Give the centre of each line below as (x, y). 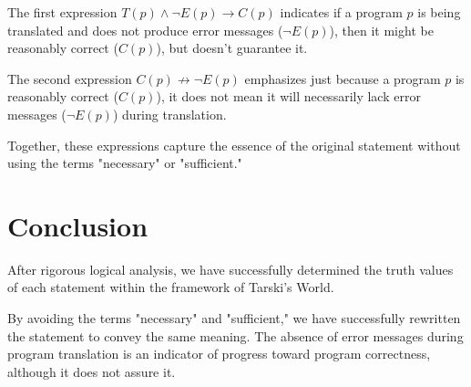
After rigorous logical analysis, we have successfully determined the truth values (230, 269)
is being (439, 12)
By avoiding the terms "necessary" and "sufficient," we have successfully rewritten (234, 318)
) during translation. (169, 114)
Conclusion (78, 225)
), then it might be (381, 30)
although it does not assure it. (92, 371)
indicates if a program (341, 12)
